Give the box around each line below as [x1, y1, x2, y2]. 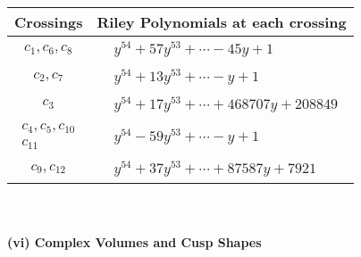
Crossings [14, 12, 83, 32]
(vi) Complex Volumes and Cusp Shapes [7, 232, 262, 251]
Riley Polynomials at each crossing [97, 12, 347, 32]
